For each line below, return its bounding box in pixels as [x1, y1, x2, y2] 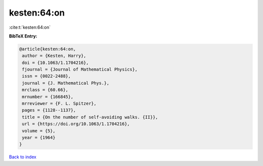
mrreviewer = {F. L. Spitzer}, [22, 101, 97, 107]
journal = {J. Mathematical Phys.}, [22, 80, 110, 86]
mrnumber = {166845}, [22, 94, 74, 99]
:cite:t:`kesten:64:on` [9, 24, 51, 30]
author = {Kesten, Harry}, [22, 53, 86, 58]
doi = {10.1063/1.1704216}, [22, 60, 89, 65]
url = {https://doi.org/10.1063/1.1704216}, [22, 121, 130, 127]
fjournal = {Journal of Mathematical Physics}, [22, 67, 138, 73]
